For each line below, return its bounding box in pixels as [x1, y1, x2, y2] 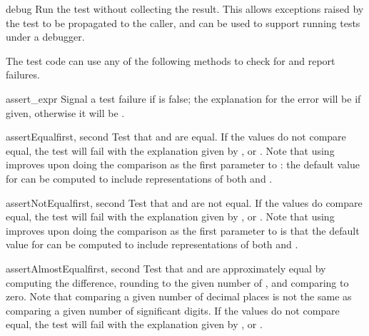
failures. [6, 67, 40, 82]
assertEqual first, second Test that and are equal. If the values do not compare [6, 129, 346, 144]
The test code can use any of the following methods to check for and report [6, 53, 335, 68]
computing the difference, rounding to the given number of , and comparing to [6, 275, 349, 290]
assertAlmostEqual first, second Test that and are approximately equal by [6, 260, 326, 275]
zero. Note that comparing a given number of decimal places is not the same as [6, 289, 352, 304]
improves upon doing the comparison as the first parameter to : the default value [6, 157, 360, 172]
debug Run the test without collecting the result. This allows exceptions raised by [6, 1, 364, 16]
